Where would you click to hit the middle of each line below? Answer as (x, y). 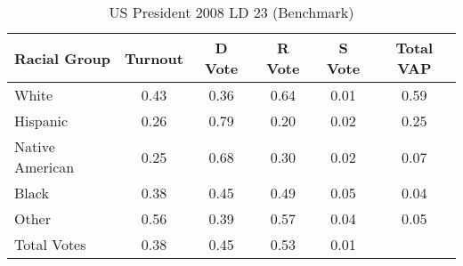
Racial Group (62, 58)
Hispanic (41, 121)
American (45, 167)
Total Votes (50, 244)
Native (35, 146)
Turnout (154, 58)
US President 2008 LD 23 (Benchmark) (231, 12)
